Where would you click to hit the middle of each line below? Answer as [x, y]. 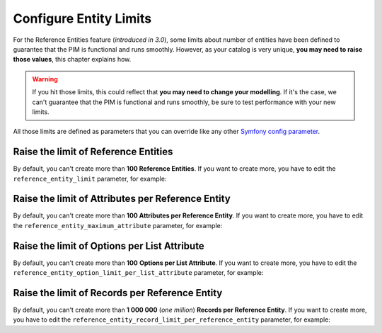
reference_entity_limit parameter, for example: [90, 179]
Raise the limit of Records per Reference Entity [118, 293]
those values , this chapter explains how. [72, 60]
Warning [45, 79]
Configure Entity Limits [82, 18]
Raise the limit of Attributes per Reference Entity [122, 199]
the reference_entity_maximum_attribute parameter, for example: [118, 225]
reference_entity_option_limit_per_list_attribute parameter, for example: [138, 273]
